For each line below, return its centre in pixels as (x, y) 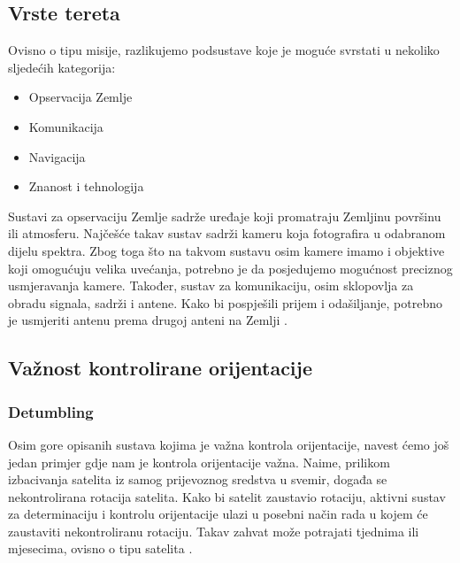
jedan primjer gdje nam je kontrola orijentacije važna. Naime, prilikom (199, 462)
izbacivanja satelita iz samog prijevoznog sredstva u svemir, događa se (198, 479)
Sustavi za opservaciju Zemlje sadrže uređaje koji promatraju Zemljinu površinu (225, 216)
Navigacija (57, 156)
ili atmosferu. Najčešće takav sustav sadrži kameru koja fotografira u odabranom (227, 233)
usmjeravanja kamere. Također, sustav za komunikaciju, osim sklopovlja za (211, 285)
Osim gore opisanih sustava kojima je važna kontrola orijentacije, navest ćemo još (229, 444)
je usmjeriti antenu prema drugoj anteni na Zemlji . (148, 320)
